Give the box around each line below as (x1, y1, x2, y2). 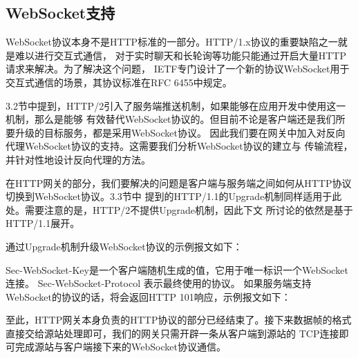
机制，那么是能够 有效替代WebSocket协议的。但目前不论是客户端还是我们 (6, 112, 336, 126)
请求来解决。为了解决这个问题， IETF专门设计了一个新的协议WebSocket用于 (6, 61, 350, 76)
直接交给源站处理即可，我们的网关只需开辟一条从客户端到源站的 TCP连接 (6, 326, 339, 340)
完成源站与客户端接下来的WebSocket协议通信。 (15, 339, 226, 354)
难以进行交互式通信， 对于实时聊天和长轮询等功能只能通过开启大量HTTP (15, 48, 346, 62)
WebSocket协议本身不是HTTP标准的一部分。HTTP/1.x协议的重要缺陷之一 (6, 34, 338, 49)
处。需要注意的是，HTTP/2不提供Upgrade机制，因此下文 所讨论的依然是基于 (6, 202, 353, 217)
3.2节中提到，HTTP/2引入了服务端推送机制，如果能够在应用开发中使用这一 (6, 98, 346, 112)
